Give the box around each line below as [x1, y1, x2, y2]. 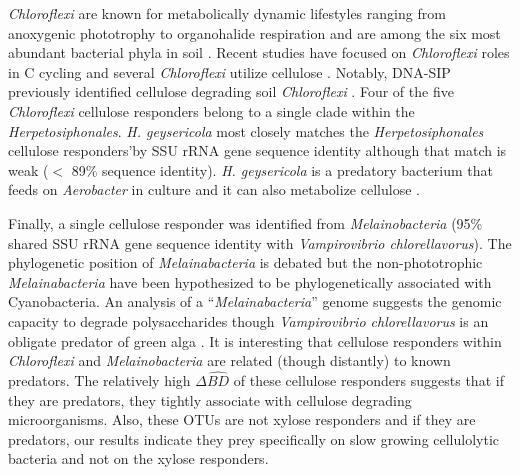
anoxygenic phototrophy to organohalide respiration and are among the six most [8, 22, 501, 43]
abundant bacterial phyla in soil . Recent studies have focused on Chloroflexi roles [8, 42, 510, 63]
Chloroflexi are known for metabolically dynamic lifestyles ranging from [8, 3, 446, 23]
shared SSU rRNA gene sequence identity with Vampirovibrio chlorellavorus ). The [8, 232, 512, 253]
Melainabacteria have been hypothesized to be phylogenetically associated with [8, 271, 492, 292]
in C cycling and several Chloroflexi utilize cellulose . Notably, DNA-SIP [8, 61, 451, 82]
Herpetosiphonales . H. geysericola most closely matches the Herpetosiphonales [8, 120, 484, 141]
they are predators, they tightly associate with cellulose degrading [8, 389, 412, 410]
